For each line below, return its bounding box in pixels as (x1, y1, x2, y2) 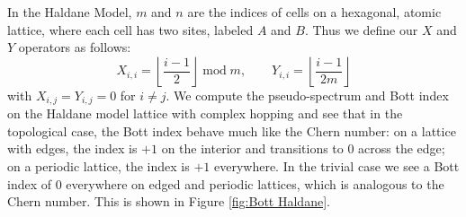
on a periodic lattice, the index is (7, 157, 190, 176)
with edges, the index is (7, 139, 138, 158)
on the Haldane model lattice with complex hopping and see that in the (7, 104, 403, 123)
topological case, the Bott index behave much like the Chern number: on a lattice (7, 121, 456, 140)
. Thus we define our (304, 20, 418, 39)
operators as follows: (18, 38, 131, 56)
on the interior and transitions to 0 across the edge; (161, 139, 445, 158)
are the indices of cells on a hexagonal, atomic (187, 3, 442, 21)
